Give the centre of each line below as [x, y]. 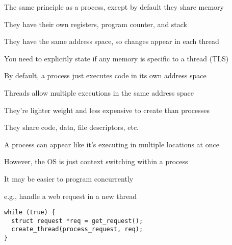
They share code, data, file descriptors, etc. [71, 127]
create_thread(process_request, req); [77, 229]
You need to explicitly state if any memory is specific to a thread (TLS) [117, 58]
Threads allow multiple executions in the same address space [99, 92]
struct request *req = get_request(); [77, 221]
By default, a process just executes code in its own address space [105, 75]
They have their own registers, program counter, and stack [96, 24]
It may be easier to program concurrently [69, 178]
